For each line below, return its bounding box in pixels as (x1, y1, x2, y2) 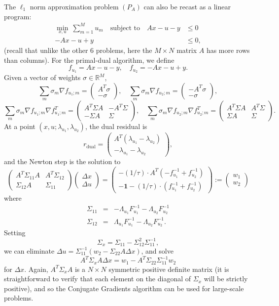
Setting (4, 227, 26, 238)
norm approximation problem (30, 1, 119, 11)
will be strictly (204, 273, 248, 284)
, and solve (141, 245, 174, 256)
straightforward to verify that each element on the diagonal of (4, 273, 191, 284)
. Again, (24, 263, 48, 274)
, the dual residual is (85, 121, 147, 131)
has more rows (206, 44, 250, 55)
